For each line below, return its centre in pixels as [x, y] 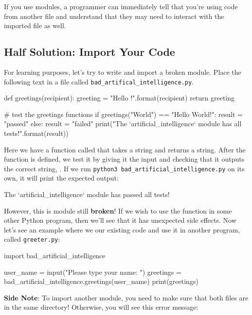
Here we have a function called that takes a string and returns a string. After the [125, 149]
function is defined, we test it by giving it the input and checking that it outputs [124, 159]
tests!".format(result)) [36, 133]
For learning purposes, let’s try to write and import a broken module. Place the [123, 72]
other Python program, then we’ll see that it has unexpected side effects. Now [120, 220]
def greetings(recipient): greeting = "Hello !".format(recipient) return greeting [119, 98]
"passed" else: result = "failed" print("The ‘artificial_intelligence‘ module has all [123, 124]
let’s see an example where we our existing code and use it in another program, [122, 229]
